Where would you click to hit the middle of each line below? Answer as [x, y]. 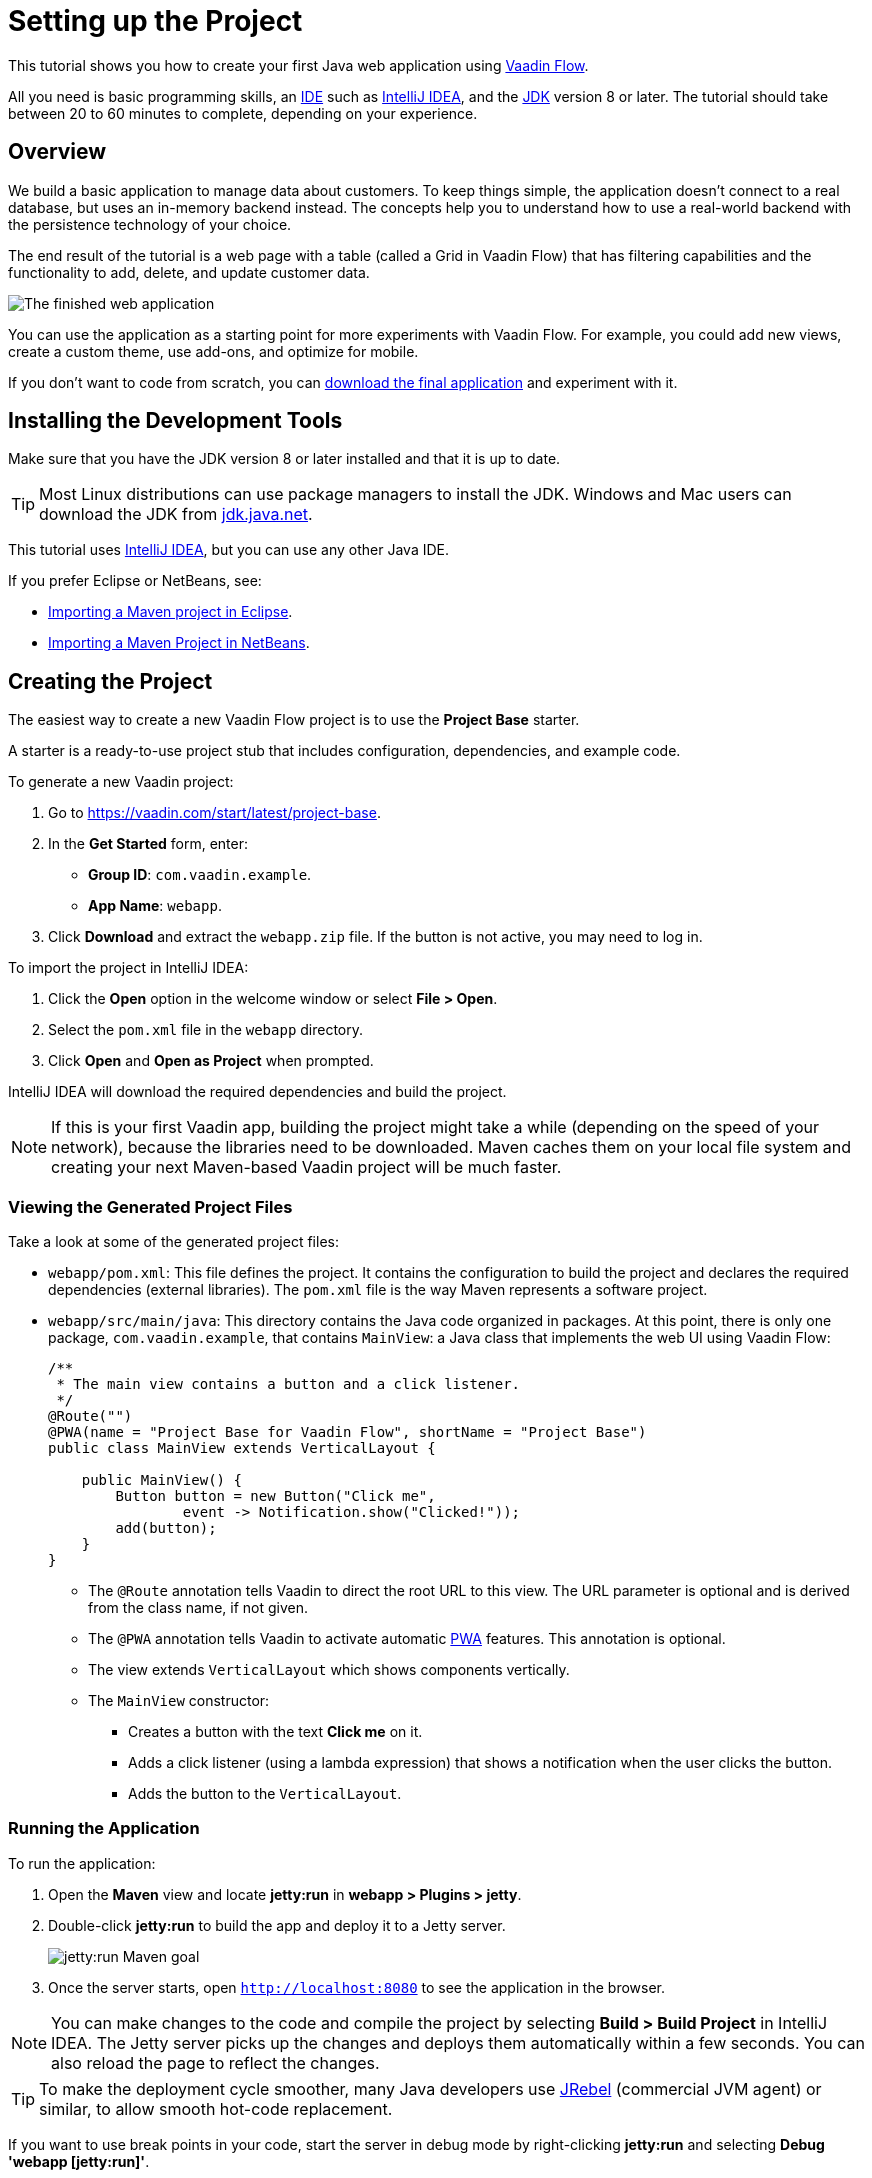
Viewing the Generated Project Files [150, 1206]
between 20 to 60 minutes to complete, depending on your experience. [243, 113]
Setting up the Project [155, 21]
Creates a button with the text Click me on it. [275, 1732]
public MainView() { [161, 1480]
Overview [57, 152]
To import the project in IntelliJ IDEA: [128, 968]
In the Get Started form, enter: [148, 844]
